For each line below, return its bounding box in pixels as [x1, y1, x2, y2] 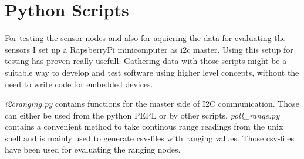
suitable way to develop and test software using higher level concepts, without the [5, 66, 299, 78]
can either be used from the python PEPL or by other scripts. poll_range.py [5, 109, 280, 121]
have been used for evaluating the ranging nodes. [5, 143, 181, 155]
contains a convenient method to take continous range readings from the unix [5, 120, 283, 133]
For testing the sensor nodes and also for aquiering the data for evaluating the [5, 32, 286, 44]
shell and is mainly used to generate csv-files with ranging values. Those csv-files [5, 131, 295, 144]
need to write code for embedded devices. [5, 77, 153, 90]
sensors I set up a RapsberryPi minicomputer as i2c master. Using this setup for [5, 43, 293, 55]
